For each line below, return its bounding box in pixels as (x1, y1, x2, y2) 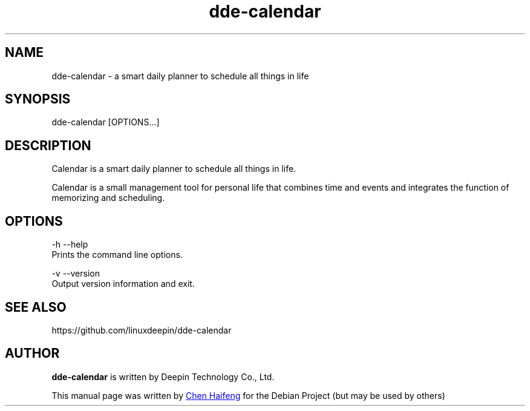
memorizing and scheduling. (51, 192, 165, 203)
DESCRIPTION (5, 137, 91, 153)
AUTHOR (5, 346, 60, 361)
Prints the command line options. (51, 249, 183, 260)
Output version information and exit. (51, 278, 195, 289)
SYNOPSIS (5, 91, 71, 107)
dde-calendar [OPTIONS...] (51, 117, 160, 128)
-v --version (51, 268, 100, 279)
